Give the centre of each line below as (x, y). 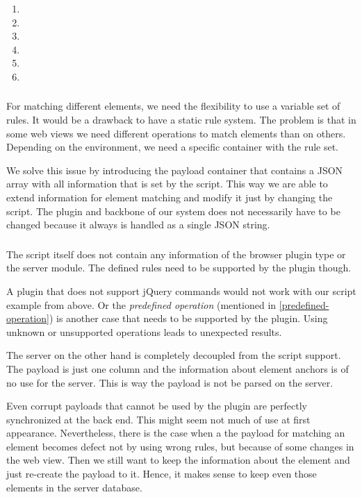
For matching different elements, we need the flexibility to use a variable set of (173, 106)
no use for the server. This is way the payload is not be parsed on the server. (170, 382)
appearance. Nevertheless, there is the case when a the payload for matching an (176, 433)
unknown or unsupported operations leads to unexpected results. (144, 331)
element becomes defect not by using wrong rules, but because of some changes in (180, 446)
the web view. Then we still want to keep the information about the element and (178, 460)
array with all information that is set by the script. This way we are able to (167, 184)
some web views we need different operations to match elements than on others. (176, 133)
